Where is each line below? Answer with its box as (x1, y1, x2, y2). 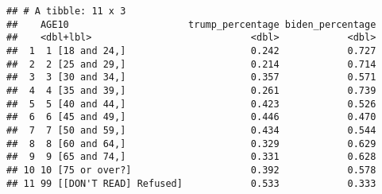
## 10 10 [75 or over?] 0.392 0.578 (6, 164, 376, 176)
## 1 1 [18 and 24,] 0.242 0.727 (6, 45, 376, 56)
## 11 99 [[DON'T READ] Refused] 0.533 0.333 (6, 177, 376, 189)
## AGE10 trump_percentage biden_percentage (6, 18, 376, 30)
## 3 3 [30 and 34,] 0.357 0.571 (6, 72, 376, 83)
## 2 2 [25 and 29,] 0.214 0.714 (6, 58, 376, 70)
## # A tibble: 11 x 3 (6, 6, 126, 17)
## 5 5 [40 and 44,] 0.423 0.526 (6, 98, 376, 110)
